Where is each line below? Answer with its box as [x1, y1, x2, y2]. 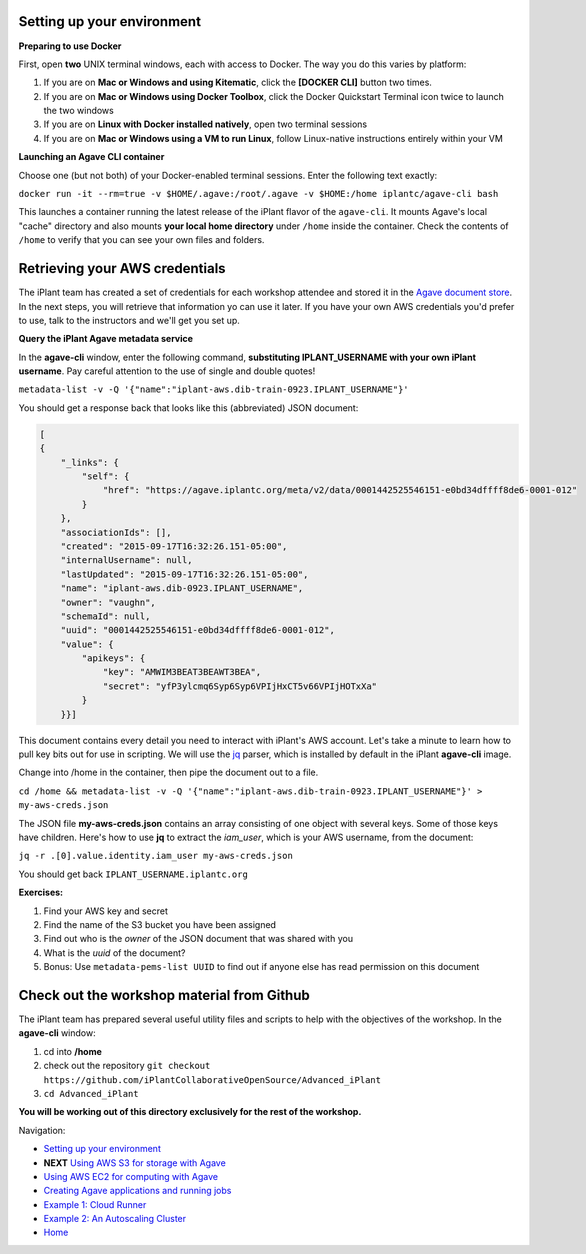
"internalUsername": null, [60, 555, 194, 566]
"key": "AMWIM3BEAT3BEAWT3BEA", [102, 666, 262, 678]
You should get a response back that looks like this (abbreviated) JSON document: [18, 401, 359, 414]
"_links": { [60, 456, 120, 468]
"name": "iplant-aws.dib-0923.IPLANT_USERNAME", [60, 583, 304, 594]
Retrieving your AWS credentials [18, 260, 226, 277]
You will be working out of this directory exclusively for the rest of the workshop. [18, 1106, 362, 1118]
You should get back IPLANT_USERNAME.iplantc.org [18, 868, 249, 880]
